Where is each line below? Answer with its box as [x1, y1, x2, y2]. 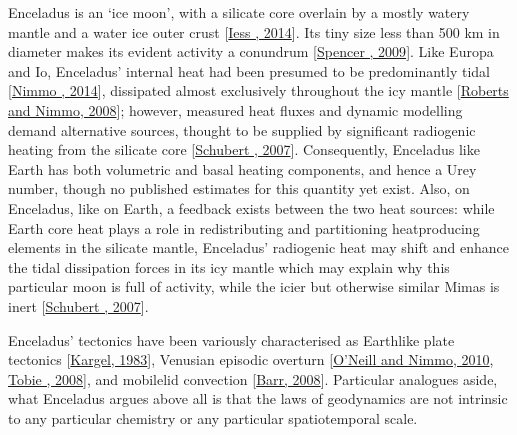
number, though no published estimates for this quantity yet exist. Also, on [8, 178, 470, 199]
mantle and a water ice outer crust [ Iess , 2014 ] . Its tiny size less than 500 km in [8, 21, 500, 42]
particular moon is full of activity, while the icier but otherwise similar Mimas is [8, 276, 500, 297]
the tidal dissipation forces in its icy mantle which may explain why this [8, 256, 450, 277]
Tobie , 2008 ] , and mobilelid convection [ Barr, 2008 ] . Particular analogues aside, [8, 368, 498, 389]
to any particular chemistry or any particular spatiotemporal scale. [8, 407, 418, 428]
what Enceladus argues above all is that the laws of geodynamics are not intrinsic [8, 388, 508, 409]
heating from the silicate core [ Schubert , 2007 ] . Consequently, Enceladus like [8, 139, 480, 160]
